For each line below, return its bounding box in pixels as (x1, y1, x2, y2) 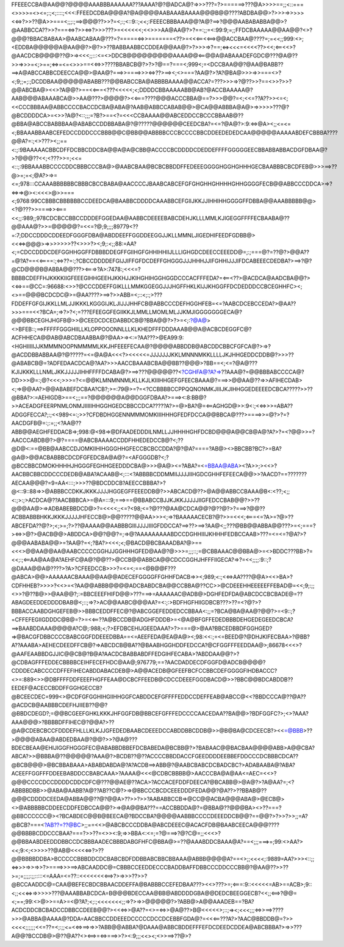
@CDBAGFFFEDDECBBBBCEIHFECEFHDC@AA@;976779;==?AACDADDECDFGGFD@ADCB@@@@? (11, 659, 266, 666)
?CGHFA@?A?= (181, 368, 222, 376)
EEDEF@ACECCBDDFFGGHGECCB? (11, 684, 103, 692)
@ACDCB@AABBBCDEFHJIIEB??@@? (11, 702, 108, 709)
